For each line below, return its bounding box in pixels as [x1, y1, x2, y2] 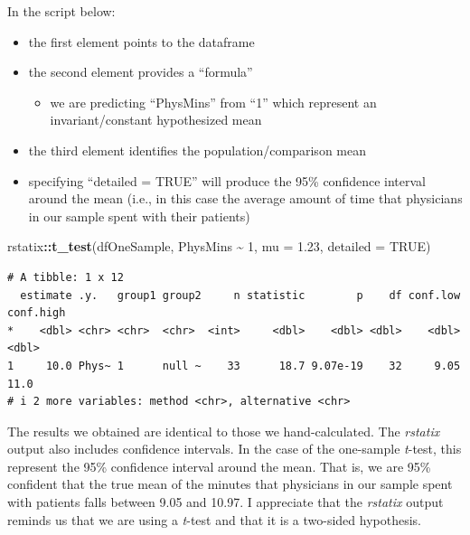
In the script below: [7, 2, 116, 20]
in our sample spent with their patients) [28, 206, 250, 225]
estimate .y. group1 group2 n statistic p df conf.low [20, 288, 461, 302]
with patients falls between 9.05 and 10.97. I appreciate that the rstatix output [7, 493, 444, 512]
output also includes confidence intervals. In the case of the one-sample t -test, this [7, 439, 462, 458]
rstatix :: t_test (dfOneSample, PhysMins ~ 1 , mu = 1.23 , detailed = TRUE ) [7, 237, 431, 256]
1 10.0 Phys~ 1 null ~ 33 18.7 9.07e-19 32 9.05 [7, 359, 461, 372]
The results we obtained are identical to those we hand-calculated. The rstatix [7, 421, 440, 440]
